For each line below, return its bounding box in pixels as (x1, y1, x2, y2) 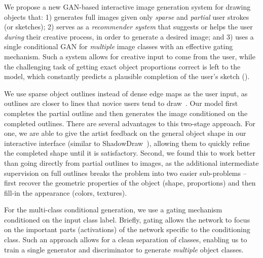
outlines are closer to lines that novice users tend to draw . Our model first (4, 98, 238, 108)
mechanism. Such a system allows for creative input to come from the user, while (4, 51, 255, 61)
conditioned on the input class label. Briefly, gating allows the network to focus (4, 214, 250, 225)
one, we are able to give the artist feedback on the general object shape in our (4, 128, 246, 138)
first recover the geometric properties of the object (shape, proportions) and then (4, 177, 256, 188)
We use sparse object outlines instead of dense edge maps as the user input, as (4, 88, 248, 98)
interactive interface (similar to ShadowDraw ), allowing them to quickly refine (4, 137, 250, 148)
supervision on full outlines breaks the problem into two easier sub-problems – (4, 167, 247, 178)
